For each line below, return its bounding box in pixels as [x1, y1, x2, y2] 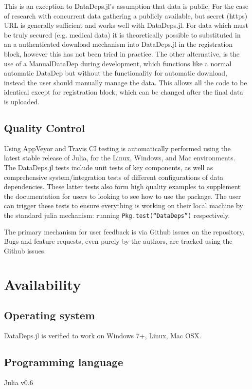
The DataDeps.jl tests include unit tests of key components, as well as [4, 162, 213, 172]
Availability [4, 274, 81, 294]
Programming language [4, 354, 124, 369]
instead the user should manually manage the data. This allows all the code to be [4, 77, 247, 87]
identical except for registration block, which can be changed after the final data [4, 87, 243, 97]
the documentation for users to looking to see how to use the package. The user [4, 191, 241, 201]
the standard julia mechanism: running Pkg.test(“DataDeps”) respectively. [4, 210, 230, 220]
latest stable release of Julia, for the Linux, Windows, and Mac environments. [4, 153, 235, 163]
